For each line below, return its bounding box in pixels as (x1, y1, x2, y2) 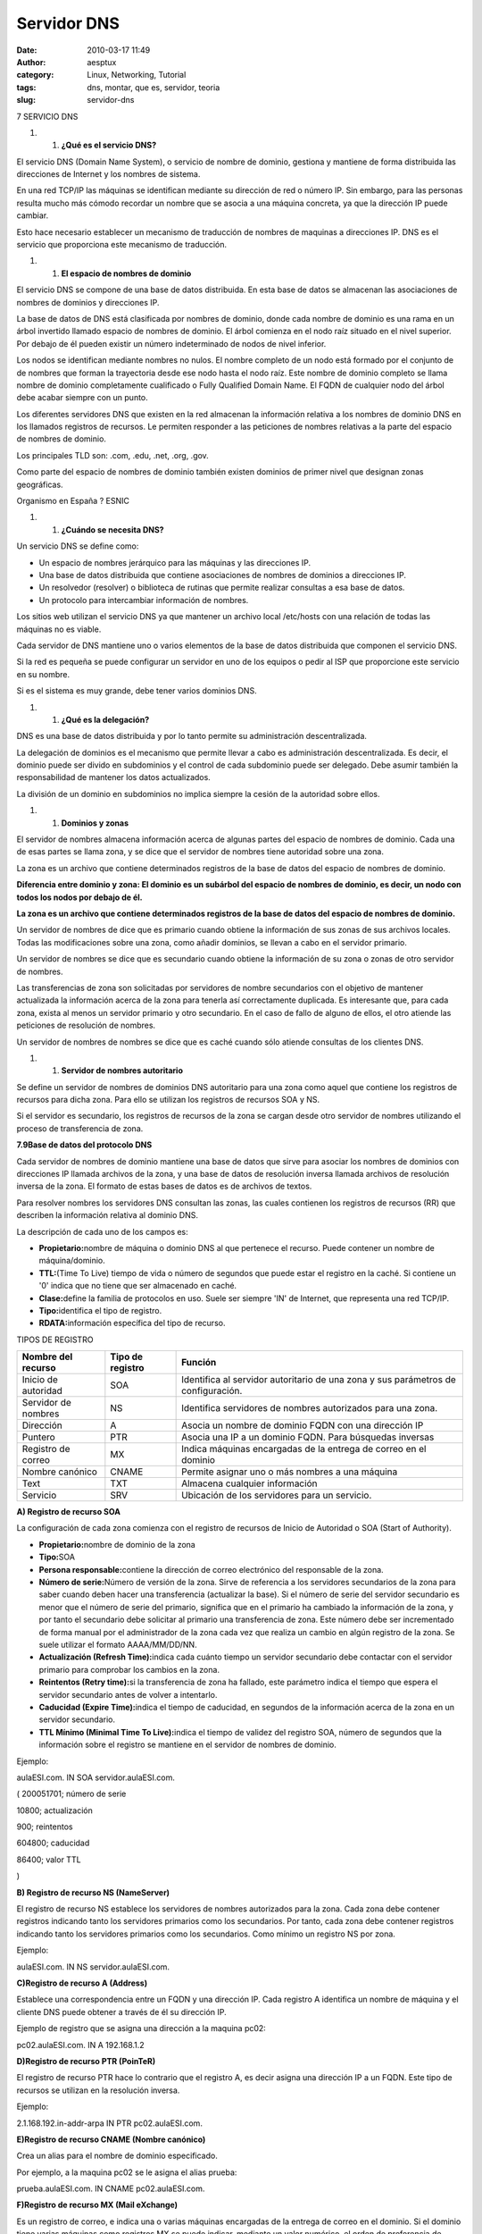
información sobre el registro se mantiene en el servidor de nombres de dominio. (38, 1739, 337, 1751)
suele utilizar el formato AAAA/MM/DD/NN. (38, 1640, 197, 1650)
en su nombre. (16, 668, 71, 679)
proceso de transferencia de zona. (16, 1122, 144, 1134)
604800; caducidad (16, 1837, 90, 1849)
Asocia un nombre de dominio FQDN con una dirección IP (181, 1419, 424, 1432)
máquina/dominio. (38, 1256, 106, 1266)
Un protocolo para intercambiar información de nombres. (38, 594, 249, 605)
